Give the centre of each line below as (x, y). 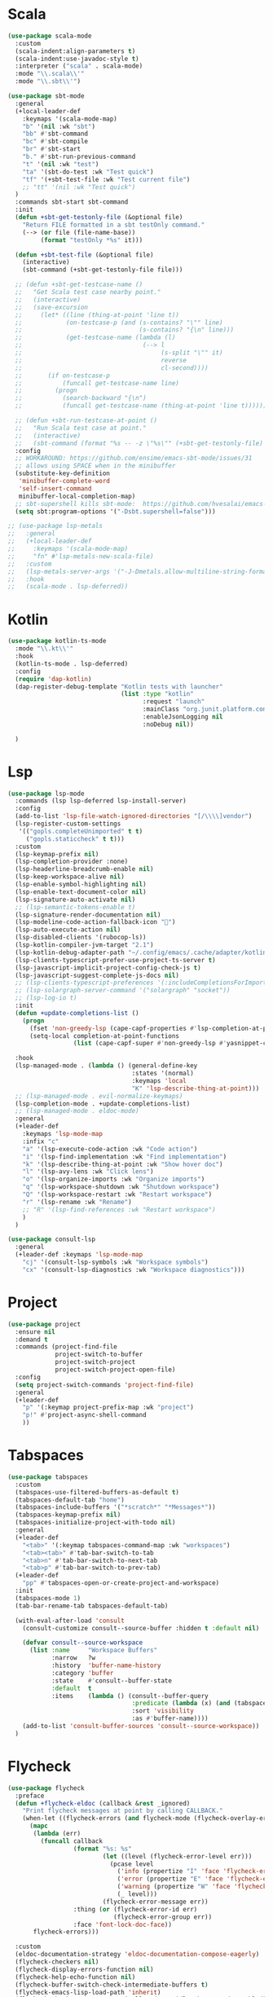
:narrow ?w (73, 1658)
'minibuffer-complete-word (64, 482)
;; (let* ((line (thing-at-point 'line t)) (97, 315)
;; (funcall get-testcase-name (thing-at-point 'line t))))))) (143, 406)
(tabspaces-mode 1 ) (48, 1598)
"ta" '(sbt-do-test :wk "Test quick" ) (88, 172)
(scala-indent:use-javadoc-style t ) (77, 59)
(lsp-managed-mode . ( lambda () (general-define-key (106, 1066)
